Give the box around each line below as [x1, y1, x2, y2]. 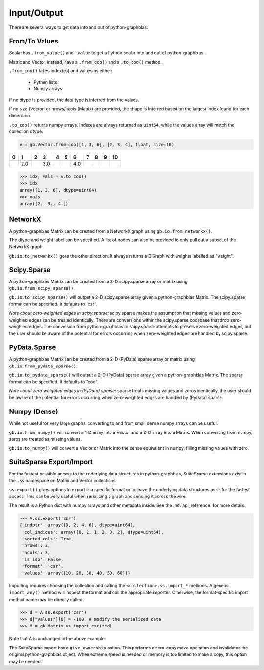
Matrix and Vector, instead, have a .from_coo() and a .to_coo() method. [9, 59, 162, 65]
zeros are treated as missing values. [9, 436, 82, 442]
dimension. [9, 113, 32, 119]
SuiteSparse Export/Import [9, 458, 93, 466]
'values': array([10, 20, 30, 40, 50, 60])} [22, 570, 131, 576]
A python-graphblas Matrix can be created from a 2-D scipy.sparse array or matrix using [9, 279, 188, 284]
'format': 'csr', [22, 563, 64, 569]
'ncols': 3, [22, 550, 51, 555]
